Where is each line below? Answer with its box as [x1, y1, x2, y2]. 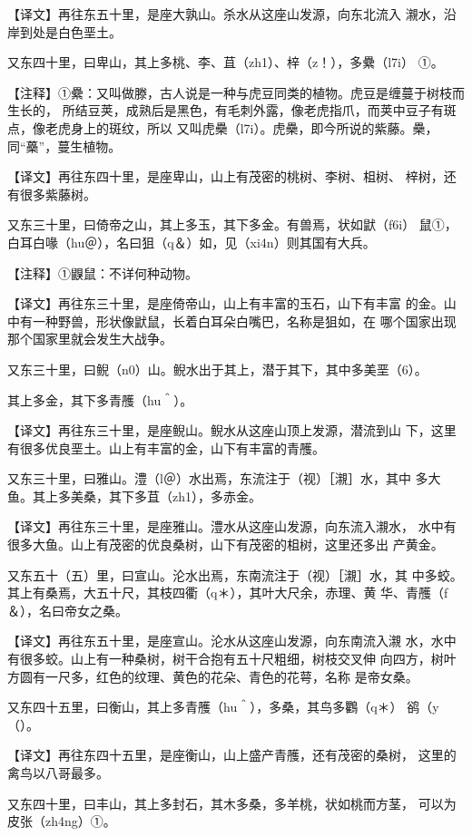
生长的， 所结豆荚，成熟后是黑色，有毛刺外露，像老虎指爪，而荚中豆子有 [7, 101, 444, 120]
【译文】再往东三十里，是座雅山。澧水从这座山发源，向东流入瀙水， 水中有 [7, 517, 457, 536]
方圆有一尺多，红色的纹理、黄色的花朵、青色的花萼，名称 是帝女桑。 [7, 666, 418, 685]
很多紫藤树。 [19, 184, 96, 203]
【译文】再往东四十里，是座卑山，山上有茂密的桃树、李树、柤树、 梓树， [7, 167, 444, 186]
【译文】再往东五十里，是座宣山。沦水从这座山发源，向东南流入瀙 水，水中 [7, 631, 457, 650]
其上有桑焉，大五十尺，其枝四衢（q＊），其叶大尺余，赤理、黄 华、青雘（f [7, 583, 448, 602]
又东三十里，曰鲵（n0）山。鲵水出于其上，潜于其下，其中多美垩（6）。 [7, 359, 428, 378]
